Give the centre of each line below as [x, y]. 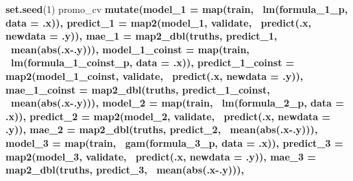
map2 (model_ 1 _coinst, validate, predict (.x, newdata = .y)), [155, 75]
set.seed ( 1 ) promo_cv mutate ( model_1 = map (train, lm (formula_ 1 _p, [177, 9]
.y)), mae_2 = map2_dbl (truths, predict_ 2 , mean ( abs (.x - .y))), [162, 129]
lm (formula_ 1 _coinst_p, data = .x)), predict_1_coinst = [153, 62]
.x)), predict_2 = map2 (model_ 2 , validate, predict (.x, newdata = [168, 116]
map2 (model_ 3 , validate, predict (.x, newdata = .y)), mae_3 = [161, 156]
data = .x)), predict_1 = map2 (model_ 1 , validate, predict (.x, [159, 22]
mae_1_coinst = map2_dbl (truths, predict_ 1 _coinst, [138, 89]
